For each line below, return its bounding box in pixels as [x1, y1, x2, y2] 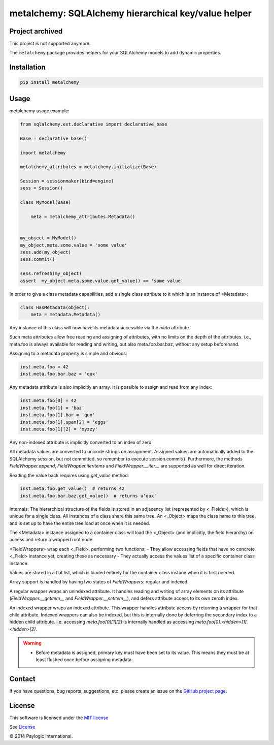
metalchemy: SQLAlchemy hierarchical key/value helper [9, 8, 252, 19]
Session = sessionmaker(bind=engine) [20, 178, 114, 184]
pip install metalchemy [20, 79, 80, 85]
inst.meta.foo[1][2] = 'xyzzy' [20, 426, 98, 432]
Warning [23, 640, 42, 646]
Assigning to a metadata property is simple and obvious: [9, 351, 127, 357]
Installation [9, 63, 46, 72]
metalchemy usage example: [9, 107, 70, 114]
